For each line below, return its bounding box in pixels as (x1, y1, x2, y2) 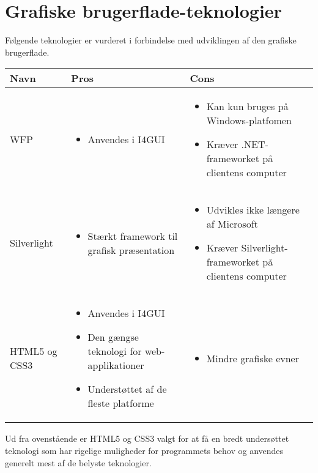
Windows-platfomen (206, 113, 292, 128)
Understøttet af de (87, 382, 167, 397)
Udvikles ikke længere (206, 203, 300, 217)
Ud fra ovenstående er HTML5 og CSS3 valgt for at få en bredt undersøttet (5, 432, 289, 445)
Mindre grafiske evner (206, 351, 299, 365)
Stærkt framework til (87, 228, 178, 243)
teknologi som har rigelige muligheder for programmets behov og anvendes (5, 444, 284, 456)
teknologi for (87, 344, 142, 359)
